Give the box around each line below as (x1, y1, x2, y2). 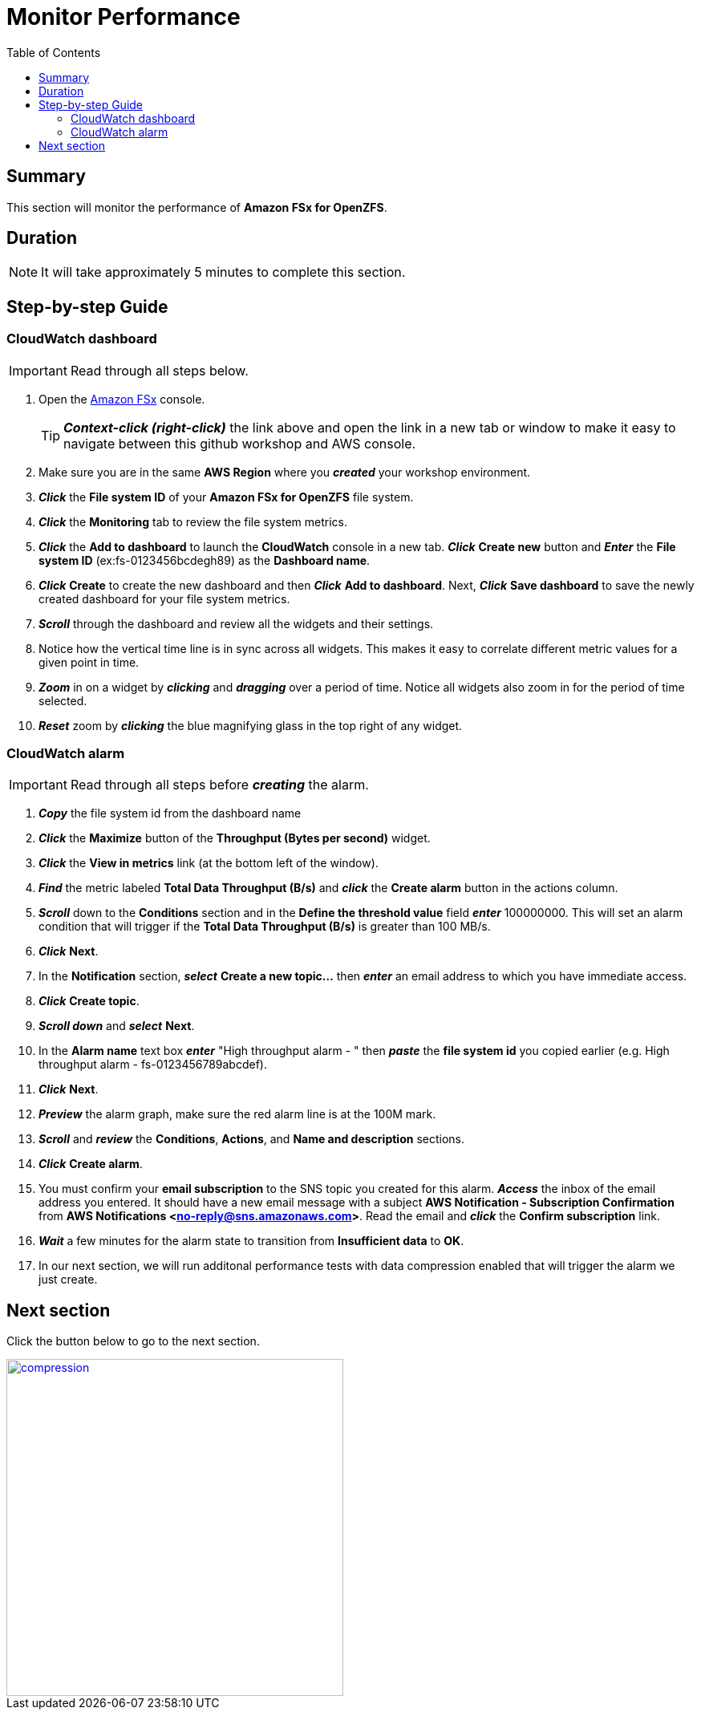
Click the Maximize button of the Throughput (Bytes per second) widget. (38, 831, 431, 846)
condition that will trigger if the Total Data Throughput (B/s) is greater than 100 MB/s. (38, 919, 491, 934)
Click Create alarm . (38, 1157, 143, 1171)
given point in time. (38, 655, 140, 669)
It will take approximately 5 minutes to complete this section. (41, 264, 406, 281)
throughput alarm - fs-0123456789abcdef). (38, 1057, 267, 1072)
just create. (38, 1272, 98, 1287)
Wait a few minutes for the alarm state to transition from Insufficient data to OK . (38, 1234, 464, 1248)
